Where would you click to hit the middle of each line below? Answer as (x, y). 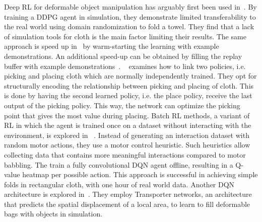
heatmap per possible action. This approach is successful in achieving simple (140, 174)
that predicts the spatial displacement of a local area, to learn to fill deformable (127, 204)
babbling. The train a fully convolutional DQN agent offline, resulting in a (119, 164)
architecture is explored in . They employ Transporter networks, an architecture (128, 194)
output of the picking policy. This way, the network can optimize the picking (122, 105)
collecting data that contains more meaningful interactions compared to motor (125, 154)
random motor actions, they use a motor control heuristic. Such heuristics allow (127, 145)
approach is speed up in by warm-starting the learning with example (112, 46)
